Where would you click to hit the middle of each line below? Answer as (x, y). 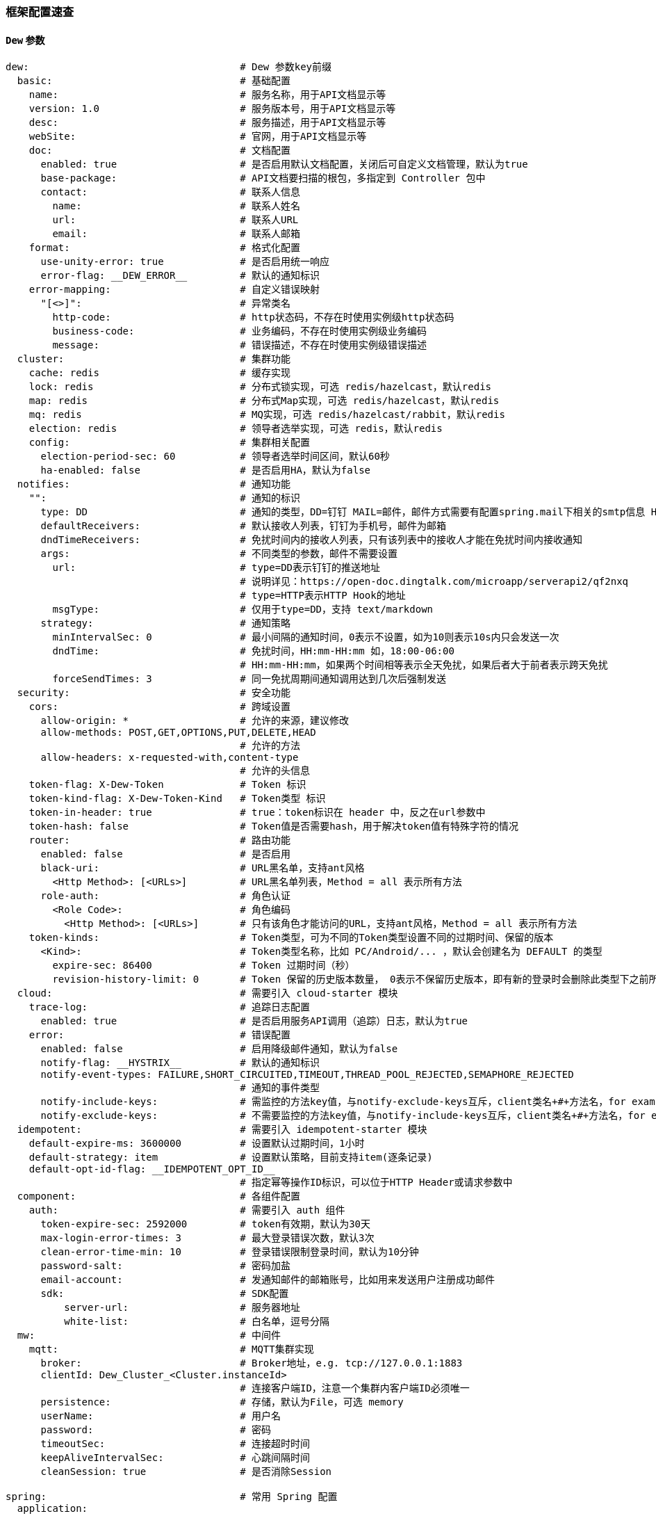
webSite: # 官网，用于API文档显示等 (198, 137)
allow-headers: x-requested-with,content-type (170, 758)
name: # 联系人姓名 (177, 206)
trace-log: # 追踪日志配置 (170, 1007)
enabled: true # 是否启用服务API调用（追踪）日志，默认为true (254, 1021)
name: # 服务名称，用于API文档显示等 (207, 95)
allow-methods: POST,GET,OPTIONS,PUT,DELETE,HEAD (178, 733)
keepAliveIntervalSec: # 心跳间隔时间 (175, 1458)
